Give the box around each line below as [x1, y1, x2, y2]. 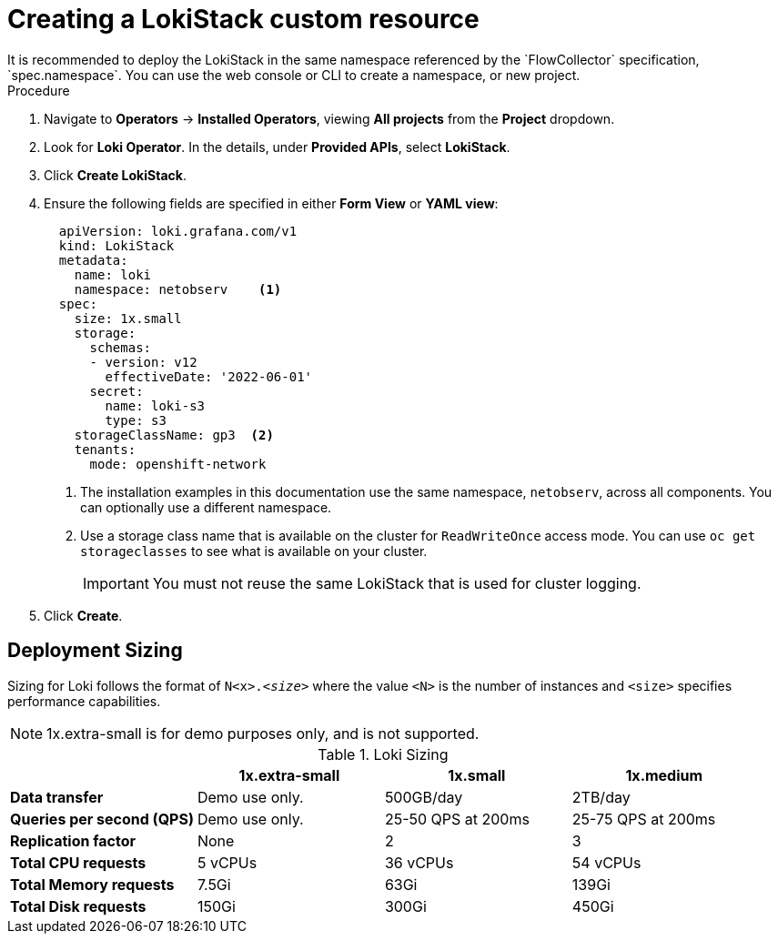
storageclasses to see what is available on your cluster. [80, 542, 428, 559]
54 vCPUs [571, 853, 642, 872]
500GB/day [384, 787, 463, 806]
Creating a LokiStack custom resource [7, 4, 480, 35]
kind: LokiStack [58, 238, 175, 253]
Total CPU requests [10, 853, 147, 872]
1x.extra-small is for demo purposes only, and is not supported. [46, 723, 480, 743]
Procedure [7, 82, 70, 98]
